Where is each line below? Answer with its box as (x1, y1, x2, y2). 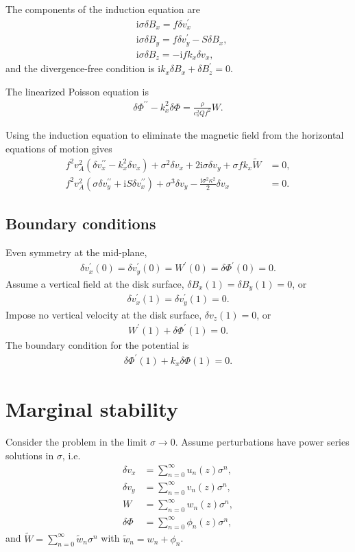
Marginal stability (5, 394, 178, 422)
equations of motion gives (5, 141, 112, 155)
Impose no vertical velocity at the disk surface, (5, 307, 202, 321)
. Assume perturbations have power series (175, 434, 350, 448)
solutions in (5, 448, 54, 462)
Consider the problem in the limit (5, 434, 147, 448)
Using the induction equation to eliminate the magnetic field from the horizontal (5, 128, 344, 142)
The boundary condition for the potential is (5, 337, 189, 352)
